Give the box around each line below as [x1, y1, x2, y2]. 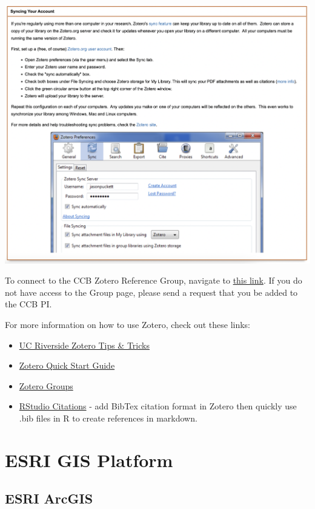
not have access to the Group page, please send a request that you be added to [5, 285, 298, 298]
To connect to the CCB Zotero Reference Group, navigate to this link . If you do [5, 274, 302, 287]
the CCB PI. [5, 298, 52, 310]
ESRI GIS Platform [5, 447, 173, 472]
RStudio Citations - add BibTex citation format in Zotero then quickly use [19, 400, 297, 412]
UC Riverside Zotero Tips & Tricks [19, 338, 150, 351]
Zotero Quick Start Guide [19, 359, 115, 372]
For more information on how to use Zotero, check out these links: [5, 318, 251, 331]
